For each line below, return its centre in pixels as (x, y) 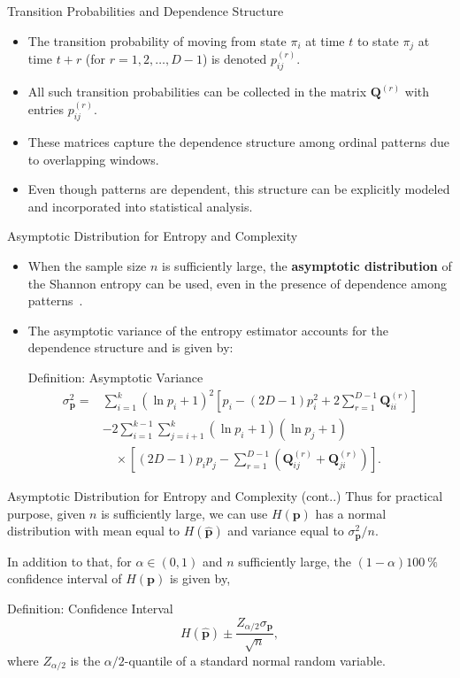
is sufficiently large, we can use (184, 513)
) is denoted (234, 59)
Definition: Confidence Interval (90, 609)
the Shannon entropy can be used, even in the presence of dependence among (237, 283)
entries (46, 109)
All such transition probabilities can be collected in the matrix (197, 92)
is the (85, 660)
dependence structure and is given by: (130, 347)
